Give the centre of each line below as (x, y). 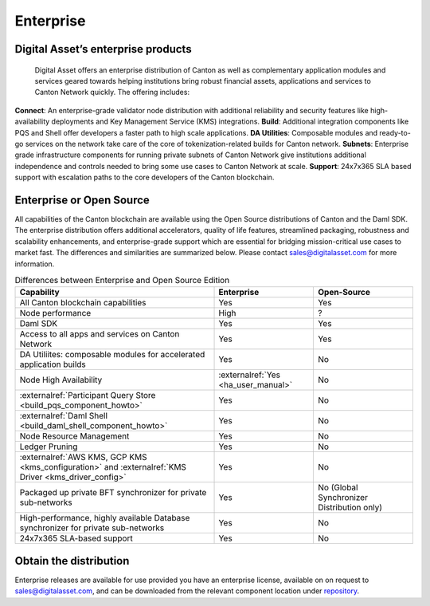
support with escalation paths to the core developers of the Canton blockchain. (145, 177)
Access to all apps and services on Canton (100, 334)
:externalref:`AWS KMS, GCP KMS (83, 457)
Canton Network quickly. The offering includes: (112, 92)
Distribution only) (350, 508)
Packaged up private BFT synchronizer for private (113, 493)
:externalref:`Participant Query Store (88, 395)
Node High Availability (61, 380)
